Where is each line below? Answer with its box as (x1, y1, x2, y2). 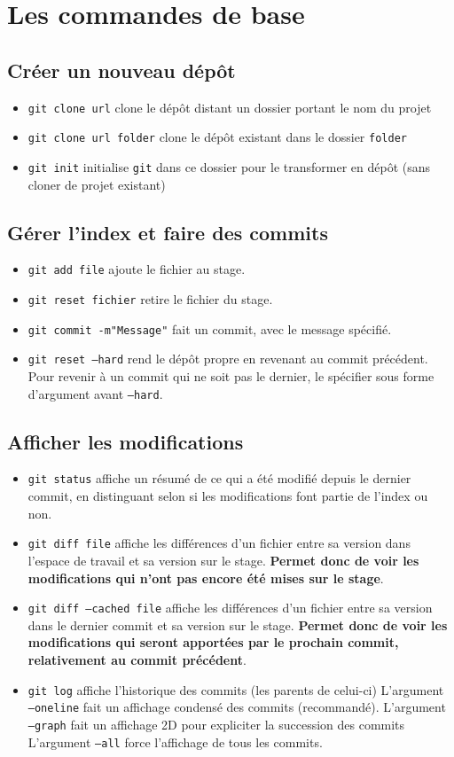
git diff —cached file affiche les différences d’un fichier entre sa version (27, 598, 433, 617)
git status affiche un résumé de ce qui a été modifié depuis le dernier (27, 469, 411, 488)
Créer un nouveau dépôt (7, 56, 236, 83)
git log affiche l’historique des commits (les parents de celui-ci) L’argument (27, 680, 444, 698)
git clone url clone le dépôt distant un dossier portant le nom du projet (27, 98, 432, 116)
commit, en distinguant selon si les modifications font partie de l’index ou (27, 487, 428, 505)
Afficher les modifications (7, 427, 244, 455)
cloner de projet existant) (27, 175, 166, 193)
